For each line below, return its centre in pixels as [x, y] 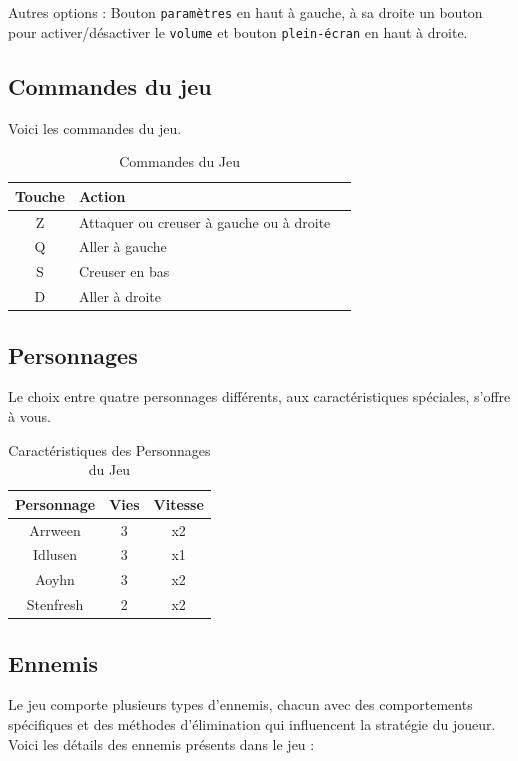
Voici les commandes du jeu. [95, 127]
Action [102, 195]
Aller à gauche [122, 246]
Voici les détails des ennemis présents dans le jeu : [161, 743]
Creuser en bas [124, 271]
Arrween [55, 529]
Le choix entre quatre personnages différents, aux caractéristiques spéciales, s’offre [259, 396]
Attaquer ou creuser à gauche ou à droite [204, 221]
